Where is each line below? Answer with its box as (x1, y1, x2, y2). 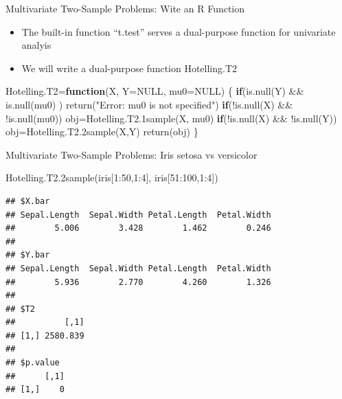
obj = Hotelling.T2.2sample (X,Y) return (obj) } (5, 124, 198, 139)
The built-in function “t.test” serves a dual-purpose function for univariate (21, 24, 336, 38)
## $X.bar (5, 196, 50, 206)
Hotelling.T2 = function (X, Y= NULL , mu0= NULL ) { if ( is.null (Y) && (5, 84, 304, 98)
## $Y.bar (5, 250, 50, 260)
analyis (21, 38, 52, 52)
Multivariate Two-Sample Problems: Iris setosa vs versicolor (5, 147, 258, 161)
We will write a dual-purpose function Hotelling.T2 (21, 60, 238, 75)
